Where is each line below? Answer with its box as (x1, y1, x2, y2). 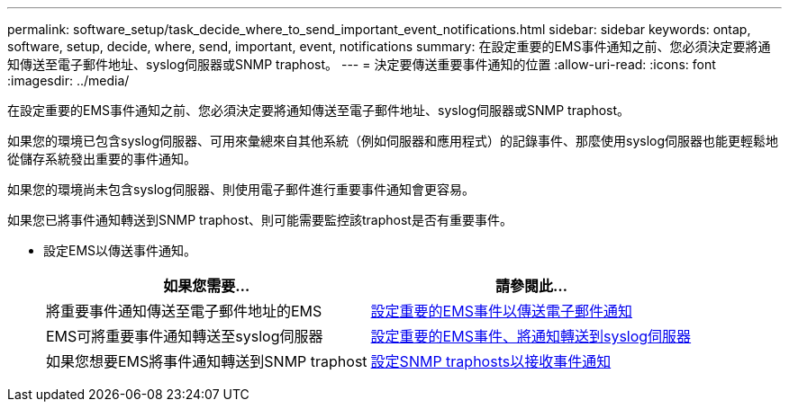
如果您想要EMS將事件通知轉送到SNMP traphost (46, 352, 367, 370)
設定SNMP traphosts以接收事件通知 (370, 352, 612, 370)
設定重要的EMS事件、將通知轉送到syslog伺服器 (370, 327, 692, 345)
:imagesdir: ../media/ (7, 73, 130, 88)
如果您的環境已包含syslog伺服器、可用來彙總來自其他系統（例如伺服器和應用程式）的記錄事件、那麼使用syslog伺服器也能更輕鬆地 (7, 133, 779, 148)
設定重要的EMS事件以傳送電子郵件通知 (370, 302, 632, 320)
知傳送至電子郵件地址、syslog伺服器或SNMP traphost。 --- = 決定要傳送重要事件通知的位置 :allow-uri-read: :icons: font (7, 57, 716, 72)
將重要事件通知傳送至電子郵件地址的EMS (46, 302, 322, 320)
